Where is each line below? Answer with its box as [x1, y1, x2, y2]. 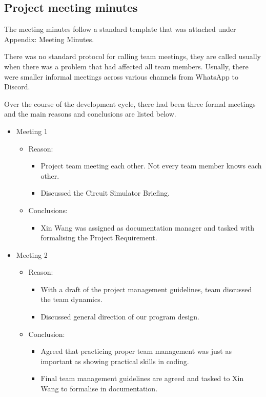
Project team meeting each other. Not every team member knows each [40, 160, 262, 171]
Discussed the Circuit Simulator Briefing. [40, 187, 170, 198]
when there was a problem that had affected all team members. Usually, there [4, 61, 249, 71]
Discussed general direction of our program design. [40, 311, 199, 322]
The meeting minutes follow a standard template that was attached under [4, 24, 236, 34]
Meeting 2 [16, 249, 48, 260]
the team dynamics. [40, 294, 103, 305]
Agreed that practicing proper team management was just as [40, 346, 232, 356]
